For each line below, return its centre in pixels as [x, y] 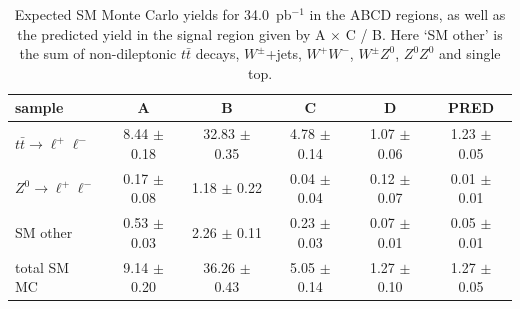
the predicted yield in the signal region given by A [171, 33]
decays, [217, 53]
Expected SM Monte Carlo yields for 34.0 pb [153, 14]
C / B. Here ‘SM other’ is [424, 33]
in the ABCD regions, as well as [407, 14]
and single [469, 53]
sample [39, 107]
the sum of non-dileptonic [98, 53]
